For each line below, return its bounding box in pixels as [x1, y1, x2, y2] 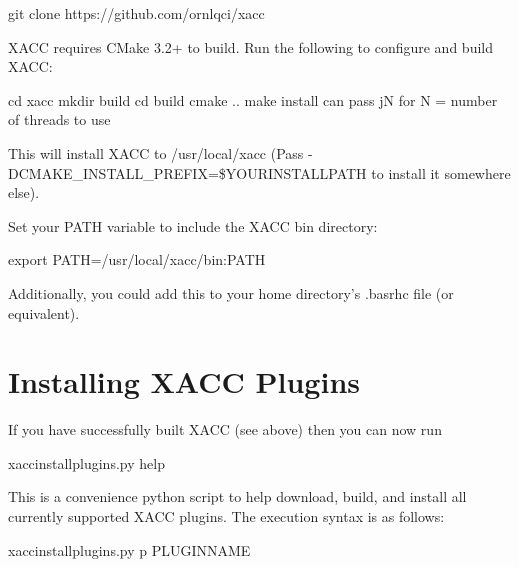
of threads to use [8, 109, 111, 130]
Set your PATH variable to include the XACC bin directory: [8, 215, 378, 236]
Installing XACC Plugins [8, 361, 360, 402]
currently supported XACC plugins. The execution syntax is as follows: [8, 506, 445, 527]
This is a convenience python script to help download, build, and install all [8, 486, 467, 507]
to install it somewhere [371, 162, 511, 183]
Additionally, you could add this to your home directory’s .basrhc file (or [8, 282, 454, 303]
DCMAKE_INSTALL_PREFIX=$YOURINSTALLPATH [8, 162, 367, 183]
